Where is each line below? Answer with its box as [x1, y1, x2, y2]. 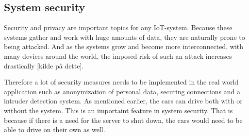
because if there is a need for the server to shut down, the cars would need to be [4, 115, 243, 125]
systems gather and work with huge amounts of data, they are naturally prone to [4, 32, 245, 42]
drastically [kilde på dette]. [4, 60, 84, 70]
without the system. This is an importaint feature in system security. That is [4, 105, 233, 115]
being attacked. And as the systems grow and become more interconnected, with [4, 41, 244, 51]
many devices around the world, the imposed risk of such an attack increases [4, 51, 232, 61]
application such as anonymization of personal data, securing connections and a [4, 86, 240, 96]
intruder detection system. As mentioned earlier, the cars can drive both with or [4, 96, 243, 106]
